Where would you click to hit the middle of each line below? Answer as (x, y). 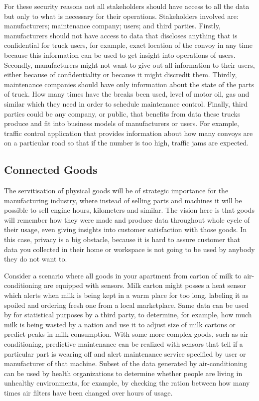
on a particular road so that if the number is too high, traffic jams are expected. (127, 143)
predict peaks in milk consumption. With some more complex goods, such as (121, 334)
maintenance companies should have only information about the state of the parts (129, 84)
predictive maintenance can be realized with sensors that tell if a (144, 344)
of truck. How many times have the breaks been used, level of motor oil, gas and (127, 94)
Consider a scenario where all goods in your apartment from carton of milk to (123, 275)
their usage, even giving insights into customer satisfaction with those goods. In (126, 229)
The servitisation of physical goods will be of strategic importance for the (116, 191)
